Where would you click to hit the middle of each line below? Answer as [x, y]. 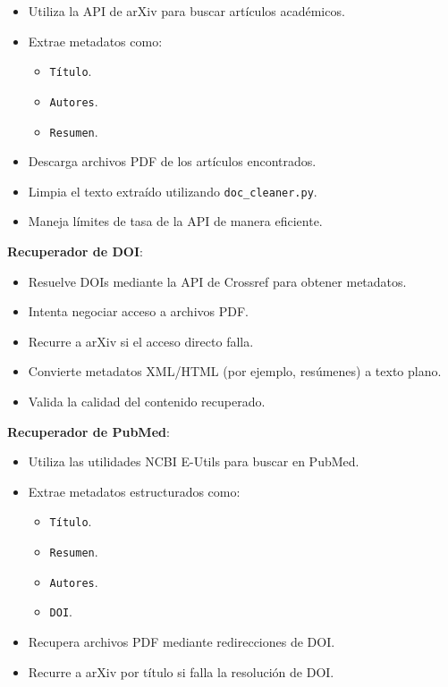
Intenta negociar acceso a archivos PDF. [138, 311]
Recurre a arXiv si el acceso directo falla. [141, 341]
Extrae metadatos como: [95, 41]
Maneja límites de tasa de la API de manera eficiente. [175, 221]
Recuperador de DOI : [75, 251]
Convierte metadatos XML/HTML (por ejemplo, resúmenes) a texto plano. [235, 371]
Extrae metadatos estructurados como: [134, 491]
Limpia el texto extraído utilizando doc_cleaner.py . [173, 191]
